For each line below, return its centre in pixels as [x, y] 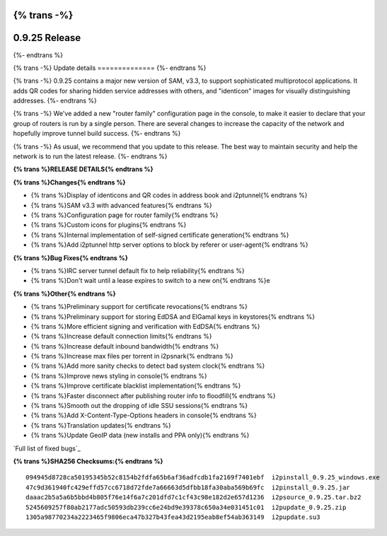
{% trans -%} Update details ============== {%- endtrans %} [110, 68]
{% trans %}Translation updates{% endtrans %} [101, 425]
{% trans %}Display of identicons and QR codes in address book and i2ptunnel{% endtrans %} [169, 195]
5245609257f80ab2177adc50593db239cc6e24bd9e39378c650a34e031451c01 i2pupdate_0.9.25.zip [186, 507]
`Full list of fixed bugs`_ [47, 448]
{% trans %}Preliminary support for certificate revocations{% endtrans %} [139, 307]
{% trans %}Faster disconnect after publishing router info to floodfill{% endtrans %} [153, 395]
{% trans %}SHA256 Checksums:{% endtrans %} [88, 461]
